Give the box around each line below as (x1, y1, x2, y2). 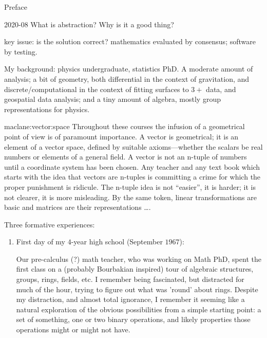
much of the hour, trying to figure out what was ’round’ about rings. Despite (16, 283, 258, 294)
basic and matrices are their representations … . (4, 202, 151, 212)
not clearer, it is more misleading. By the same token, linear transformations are (4, 191, 257, 202)
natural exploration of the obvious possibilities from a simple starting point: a (16, 304, 261, 314)
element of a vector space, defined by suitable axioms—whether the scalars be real (4, 141, 263, 152)
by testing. (4, 46, 37, 57)
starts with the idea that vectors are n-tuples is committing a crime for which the (4, 171, 261, 182)
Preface (4, 2, 27, 12)
